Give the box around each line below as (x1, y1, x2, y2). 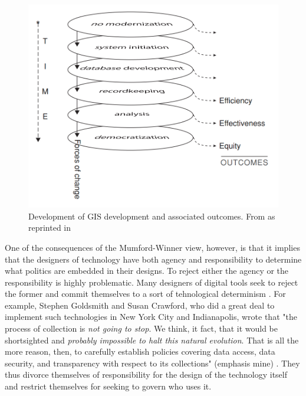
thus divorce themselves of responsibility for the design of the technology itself (5, 368, 287, 381)
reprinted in (28, 221, 71, 234)
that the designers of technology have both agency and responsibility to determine (5, 253, 302, 265)
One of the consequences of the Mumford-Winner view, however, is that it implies (5, 241, 300, 253)
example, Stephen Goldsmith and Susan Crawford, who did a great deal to (5, 299, 275, 311)
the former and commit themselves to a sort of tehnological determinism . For (5, 287, 286, 300)
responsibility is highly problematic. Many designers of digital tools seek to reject (5, 276, 298, 288)
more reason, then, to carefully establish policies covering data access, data (5, 345, 275, 358)
